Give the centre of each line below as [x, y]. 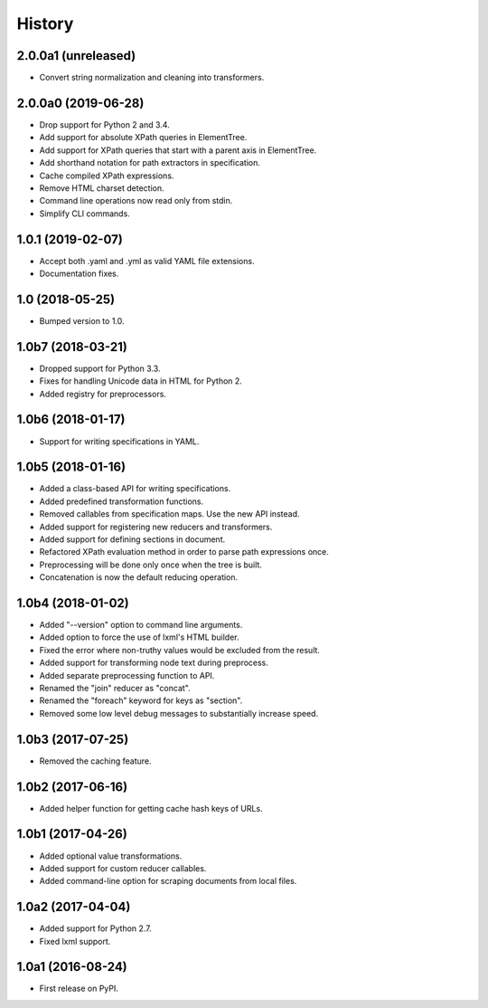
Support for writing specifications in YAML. [119, 441]
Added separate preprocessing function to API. [127, 675]
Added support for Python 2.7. [96, 928]
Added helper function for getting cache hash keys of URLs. [151, 808]
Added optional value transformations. [111, 856]
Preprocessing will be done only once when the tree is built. [150, 565]
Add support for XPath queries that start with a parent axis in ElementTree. [178, 150]
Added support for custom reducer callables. [123, 868]
